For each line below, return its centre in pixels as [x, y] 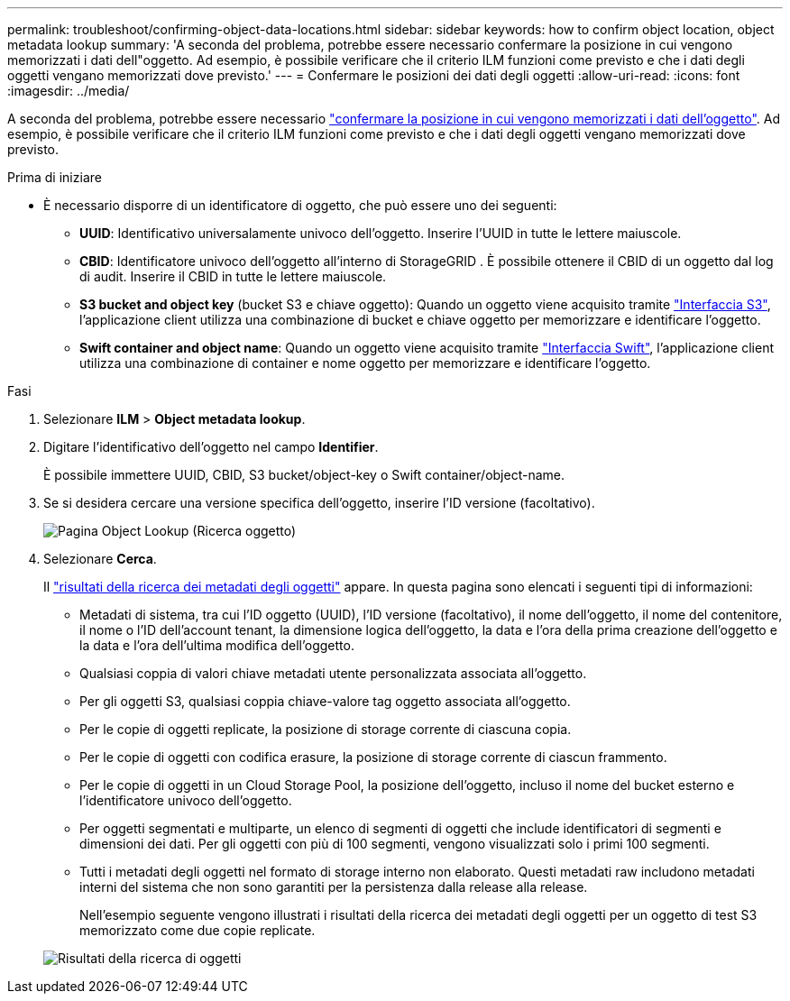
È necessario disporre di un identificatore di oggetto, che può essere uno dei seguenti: [300, 205]
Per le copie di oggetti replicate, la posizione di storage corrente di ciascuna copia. [326, 729]
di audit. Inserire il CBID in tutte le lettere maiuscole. [233, 276]
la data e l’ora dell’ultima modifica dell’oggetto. [217, 645]
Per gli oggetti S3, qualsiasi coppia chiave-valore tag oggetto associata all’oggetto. [325, 701]
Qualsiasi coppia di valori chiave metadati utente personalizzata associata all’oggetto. [333, 673]
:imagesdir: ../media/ [69, 91]
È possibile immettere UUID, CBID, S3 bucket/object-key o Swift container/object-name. [304, 475]
